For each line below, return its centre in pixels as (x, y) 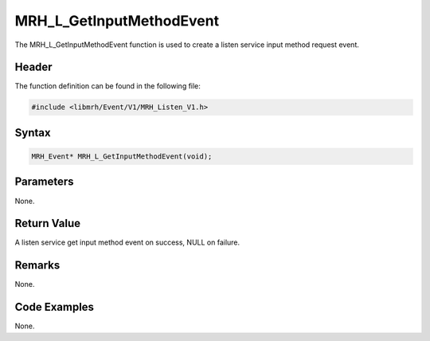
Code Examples (55, 307)
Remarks (37, 266)
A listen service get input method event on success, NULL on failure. (127, 242)
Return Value (48, 223)
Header (33, 67)
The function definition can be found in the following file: (107, 86)
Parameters (44, 182)
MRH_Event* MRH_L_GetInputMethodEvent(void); (122, 157)
